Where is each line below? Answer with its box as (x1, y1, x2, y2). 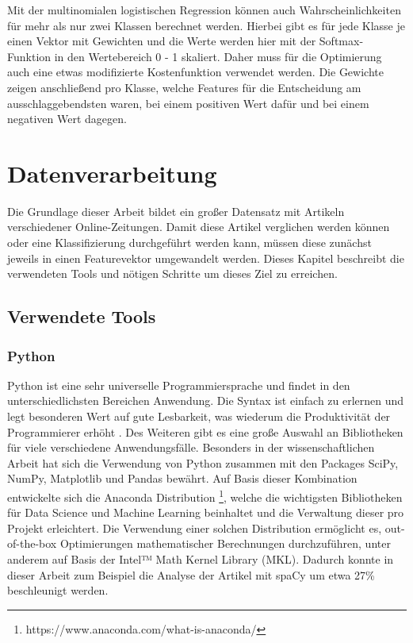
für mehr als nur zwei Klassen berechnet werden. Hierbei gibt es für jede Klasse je (7, 17, 405, 33)
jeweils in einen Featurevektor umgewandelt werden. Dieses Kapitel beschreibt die (7, 249, 404, 266)
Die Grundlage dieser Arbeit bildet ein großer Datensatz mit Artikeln (7, 202, 345, 219)
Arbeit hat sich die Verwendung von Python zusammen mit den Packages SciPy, (7, 454, 399, 471)
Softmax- (319, 33, 364, 49)
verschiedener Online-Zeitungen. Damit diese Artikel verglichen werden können (7, 218, 390, 235)
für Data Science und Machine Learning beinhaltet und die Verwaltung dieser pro (7, 504, 404, 521)
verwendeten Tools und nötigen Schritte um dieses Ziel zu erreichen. (7, 265, 338, 282)
